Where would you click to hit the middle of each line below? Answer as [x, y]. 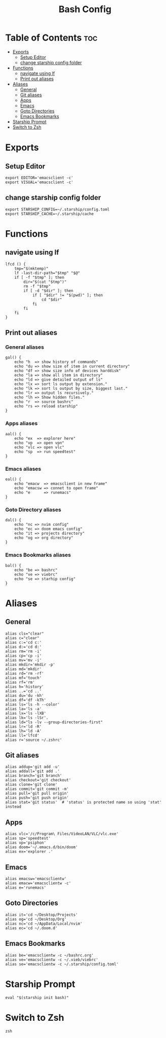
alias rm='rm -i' [24, 651]
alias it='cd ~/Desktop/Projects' [42, 915]
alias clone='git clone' [31, 785]
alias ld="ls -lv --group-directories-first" [54, 722]
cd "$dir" [52, 300]
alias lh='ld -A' [24, 731]
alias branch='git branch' [34, 776]
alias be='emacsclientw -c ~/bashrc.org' [50, 955]
